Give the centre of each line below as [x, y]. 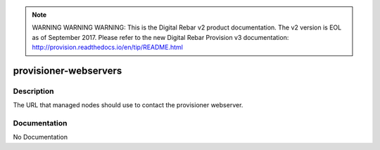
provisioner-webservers [68, 70]
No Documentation [40, 137]
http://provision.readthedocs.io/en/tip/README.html [107, 47]
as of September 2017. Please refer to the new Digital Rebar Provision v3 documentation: [160, 37]
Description [33, 91]
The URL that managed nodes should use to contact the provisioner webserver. [128, 105]
